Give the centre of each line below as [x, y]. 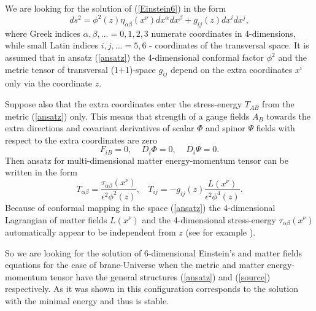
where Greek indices [43, 33]
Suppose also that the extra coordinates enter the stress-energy [124, 104]
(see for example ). [221, 232]
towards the [289, 116]
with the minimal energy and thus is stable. [87, 300]
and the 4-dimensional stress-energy [209, 219]
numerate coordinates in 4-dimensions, [223, 33]
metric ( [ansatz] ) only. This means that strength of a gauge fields [127, 116]
